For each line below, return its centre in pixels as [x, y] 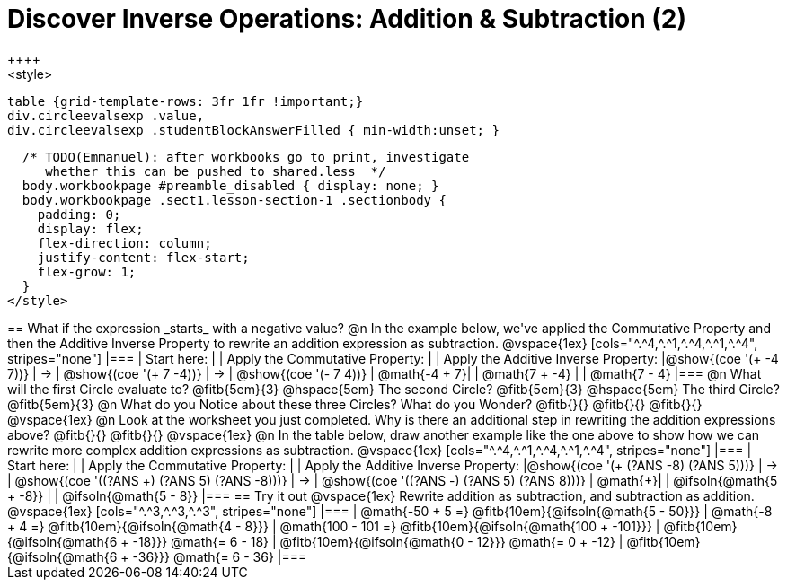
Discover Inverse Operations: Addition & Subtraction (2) [347, 19]
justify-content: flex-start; [143, 257]
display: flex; [90, 228]
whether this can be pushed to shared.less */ [216, 171]
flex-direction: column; [124, 243]
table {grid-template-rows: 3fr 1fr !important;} [186, 101]
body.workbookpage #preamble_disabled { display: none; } [230, 185]
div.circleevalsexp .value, [106, 115]
